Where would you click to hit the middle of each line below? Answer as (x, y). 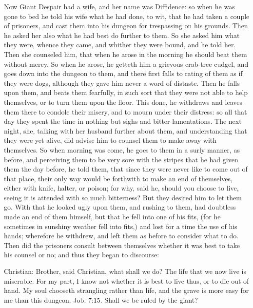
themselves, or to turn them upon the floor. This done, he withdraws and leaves (123, 102)
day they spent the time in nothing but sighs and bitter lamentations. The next (123, 121)
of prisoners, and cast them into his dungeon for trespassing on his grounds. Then (126, 26)
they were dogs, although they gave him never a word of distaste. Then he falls (122, 83)
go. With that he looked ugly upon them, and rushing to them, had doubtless (120, 207)
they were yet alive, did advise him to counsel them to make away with (110, 140)
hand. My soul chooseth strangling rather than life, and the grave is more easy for (126, 290)
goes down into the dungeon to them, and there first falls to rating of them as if (123, 73)
